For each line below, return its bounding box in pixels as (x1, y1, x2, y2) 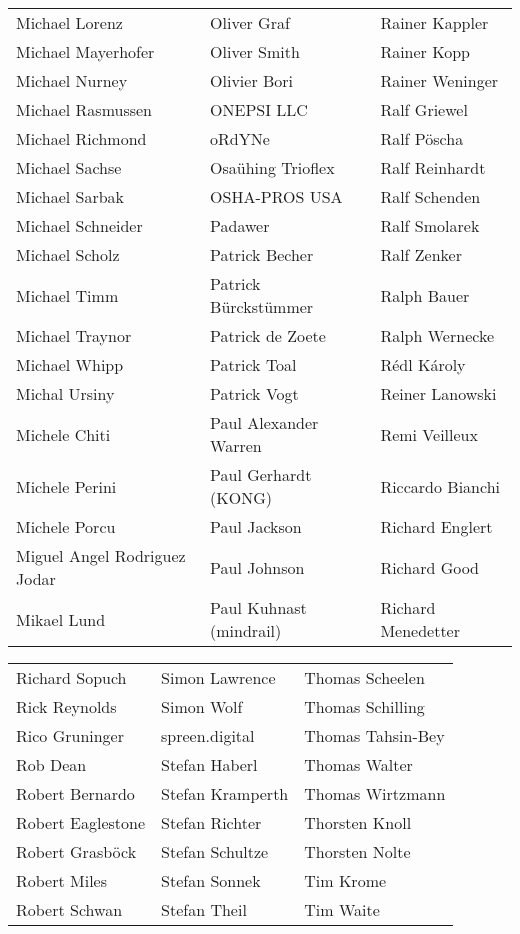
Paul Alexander (210, 411, 319, 434)
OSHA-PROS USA (210, 185, 343, 208)
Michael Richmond (16, 127, 147, 150)
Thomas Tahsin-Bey (304, 724, 445, 747)
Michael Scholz (16, 243, 120, 266)
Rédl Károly (380, 353, 466, 376)
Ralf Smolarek (380, 214, 480, 237)
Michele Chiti (16, 422, 111, 446)
